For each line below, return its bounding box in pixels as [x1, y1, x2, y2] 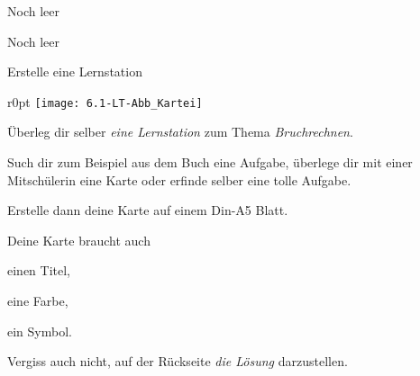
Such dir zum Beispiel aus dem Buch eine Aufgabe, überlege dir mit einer [7, 153, 413, 172]
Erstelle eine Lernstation [7, 62, 142, 81]
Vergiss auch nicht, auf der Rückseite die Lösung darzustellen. [7, 352, 348, 371]
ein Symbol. [7, 321, 72, 340]
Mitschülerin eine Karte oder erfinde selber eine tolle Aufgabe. [7, 170, 352, 189]
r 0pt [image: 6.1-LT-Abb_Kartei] [7, 92, 203, 111]
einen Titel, [7, 261, 70, 280]
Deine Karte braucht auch [7, 230, 151, 249]
